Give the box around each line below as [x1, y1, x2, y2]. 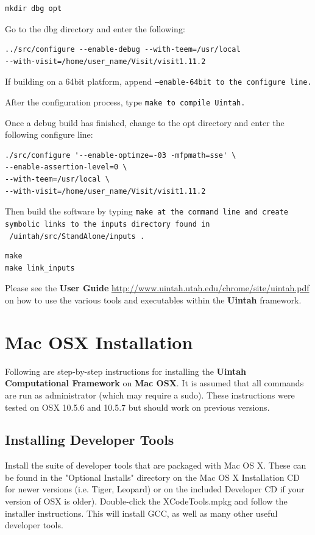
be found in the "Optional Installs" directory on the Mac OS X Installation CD [5, 470, 300, 483]
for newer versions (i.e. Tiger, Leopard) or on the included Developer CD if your [5, 483, 305, 495]
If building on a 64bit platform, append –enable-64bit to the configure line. [5, 75, 312, 88]
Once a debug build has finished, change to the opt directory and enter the [5, 116, 285, 129]
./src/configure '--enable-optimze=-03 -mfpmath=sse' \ [5, 151, 236, 160]
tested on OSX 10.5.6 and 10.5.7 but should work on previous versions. [5, 400, 270, 413]
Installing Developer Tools [5, 430, 174, 449]
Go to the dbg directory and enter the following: [5, 22, 185, 35]
